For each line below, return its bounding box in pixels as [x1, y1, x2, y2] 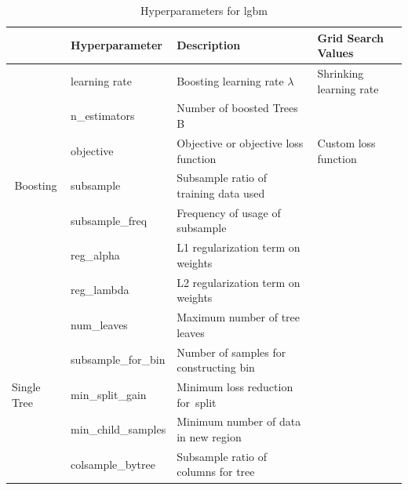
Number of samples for [177, 343, 286, 360]
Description [177, 37, 241, 53]
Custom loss [317, 134, 376, 151]
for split [177, 394, 217, 410]
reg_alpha [71, 247, 120, 263]
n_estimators [71, 107, 135, 124]
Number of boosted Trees [177, 100, 298, 116]
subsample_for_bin [71, 351, 166, 368]
